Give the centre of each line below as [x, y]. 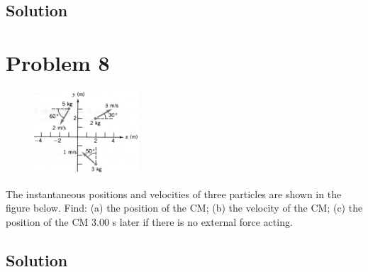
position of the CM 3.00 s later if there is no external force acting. [149, 221]
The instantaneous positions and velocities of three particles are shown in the [174, 194]
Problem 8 [58, 62]
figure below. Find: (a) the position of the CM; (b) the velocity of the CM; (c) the [184, 208]
